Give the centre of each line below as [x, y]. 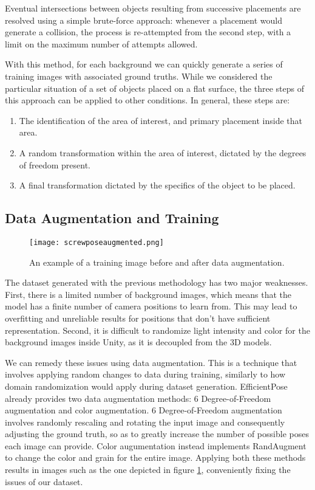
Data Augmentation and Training [112, 218]
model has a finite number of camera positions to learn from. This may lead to [151, 306]
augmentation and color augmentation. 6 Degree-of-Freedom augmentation [144, 410]
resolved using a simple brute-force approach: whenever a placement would [144, 20]
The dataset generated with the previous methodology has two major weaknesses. [157, 282]
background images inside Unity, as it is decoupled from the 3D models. [138, 342]
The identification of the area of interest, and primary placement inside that [161, 120]
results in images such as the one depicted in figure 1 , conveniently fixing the [148, 470]
